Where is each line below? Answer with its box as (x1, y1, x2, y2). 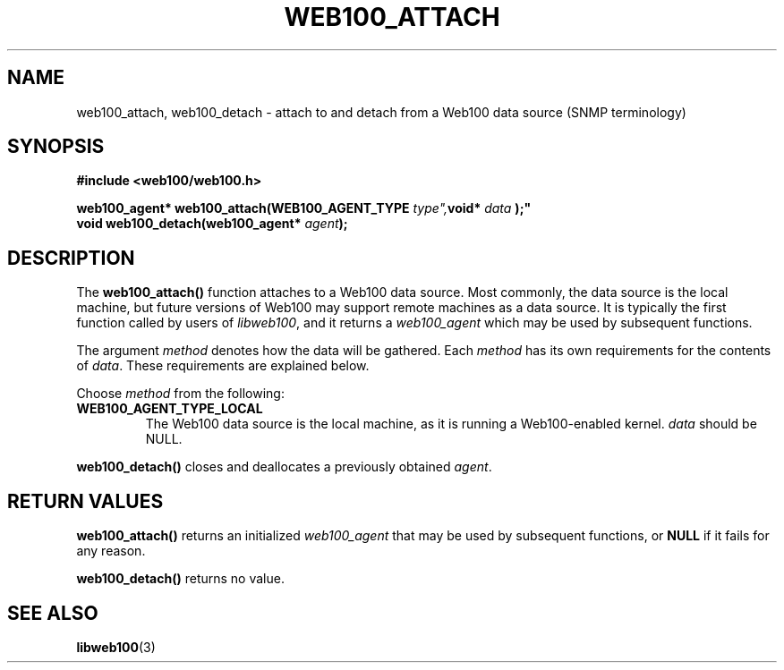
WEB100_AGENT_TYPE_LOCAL (76, 401, 263, 417)
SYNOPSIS (7, 135, 105, 158)
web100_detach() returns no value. (76, 571, 285, 587)
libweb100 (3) (76, 639, 156, 655)
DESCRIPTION (7, 246, 135, 269)
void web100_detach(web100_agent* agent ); (76, 216, 348, 232)
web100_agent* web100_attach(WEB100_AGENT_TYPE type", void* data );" (76, 200, 532, 216)
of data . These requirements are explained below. (76, 358, 370, 374)
